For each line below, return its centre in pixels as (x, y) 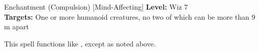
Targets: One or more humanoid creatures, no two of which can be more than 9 (130, 16)
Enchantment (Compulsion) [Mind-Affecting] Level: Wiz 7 (96, 7)
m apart (17, 27)
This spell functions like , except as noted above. (80, 43)
